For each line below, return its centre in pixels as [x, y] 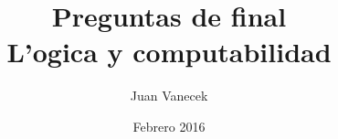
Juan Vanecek [169, 96]
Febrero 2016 [169, 126]
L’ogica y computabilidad [169, 52]
